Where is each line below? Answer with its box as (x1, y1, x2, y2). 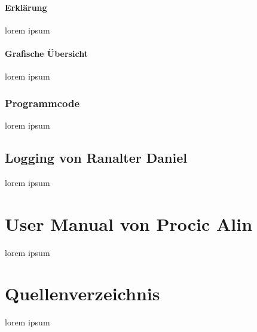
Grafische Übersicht (5, 47, 88, 59)
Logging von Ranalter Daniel (5, 148, 187, 166)
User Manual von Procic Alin (5, 211, 253, 236)
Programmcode (5, 95, 80, 110)
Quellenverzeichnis (5, 281, 160, 306)
